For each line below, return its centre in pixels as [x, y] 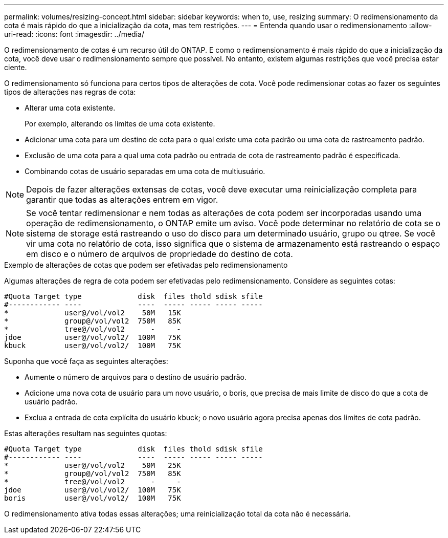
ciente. [16, 67]
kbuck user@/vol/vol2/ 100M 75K [93, 346]
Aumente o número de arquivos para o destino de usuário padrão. [136, 377]
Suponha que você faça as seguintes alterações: [86, 361]
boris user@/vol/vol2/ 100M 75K [93, 498]
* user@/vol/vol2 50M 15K [93, 313]
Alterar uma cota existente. [70, 108]
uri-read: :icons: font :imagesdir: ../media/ [74, 34]
